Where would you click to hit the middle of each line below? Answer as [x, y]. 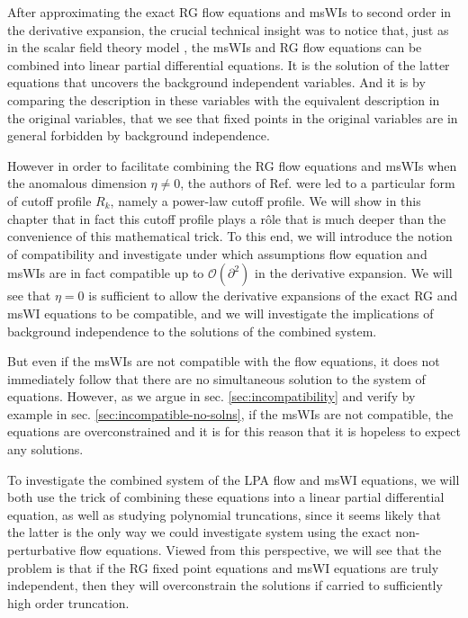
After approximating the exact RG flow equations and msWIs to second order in [229, 12]
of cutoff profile [49, 200]
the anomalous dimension [77, 183]
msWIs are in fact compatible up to [106, 273]
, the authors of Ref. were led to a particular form [318, 183]
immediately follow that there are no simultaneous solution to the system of [216, 378]
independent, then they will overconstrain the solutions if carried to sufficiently [225, 585]
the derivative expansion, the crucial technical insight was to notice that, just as [228, 29]
